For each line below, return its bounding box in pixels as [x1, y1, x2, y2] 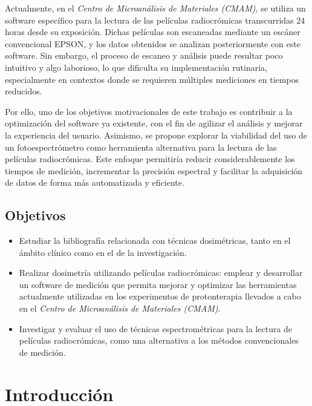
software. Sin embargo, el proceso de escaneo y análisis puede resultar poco [5, 49, 283, 62]
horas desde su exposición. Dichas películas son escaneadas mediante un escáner [5, 25, 301, 38]
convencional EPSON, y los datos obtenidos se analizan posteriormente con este [5, 37, 301, 50]
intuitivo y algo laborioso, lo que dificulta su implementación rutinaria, [5, 61, 267, 73]
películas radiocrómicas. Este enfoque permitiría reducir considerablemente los [5, 152, 295, 165]
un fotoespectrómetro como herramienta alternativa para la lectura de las [5, 140, 277, 153]
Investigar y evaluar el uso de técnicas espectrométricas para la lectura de [19, 322, 293, 335]
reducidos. [5, 85, 42, 97]
